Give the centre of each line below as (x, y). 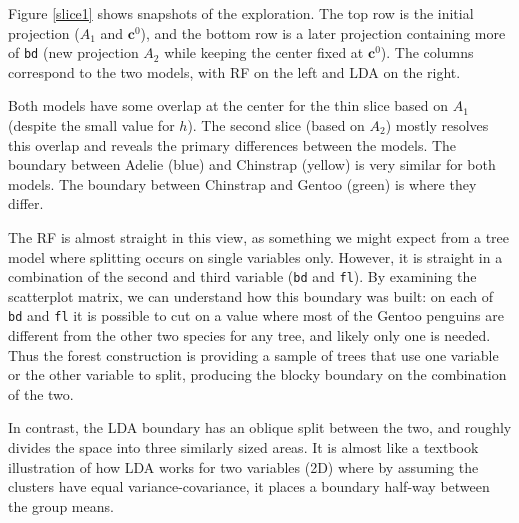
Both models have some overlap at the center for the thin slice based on (228, 105)
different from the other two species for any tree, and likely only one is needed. (249, 335)
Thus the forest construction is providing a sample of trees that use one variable (253, 354)
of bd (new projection (73, 52)
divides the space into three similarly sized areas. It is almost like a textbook (243, 447)
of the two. (41, 393)
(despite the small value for (91, 125)
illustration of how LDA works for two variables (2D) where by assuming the (243, 466)
